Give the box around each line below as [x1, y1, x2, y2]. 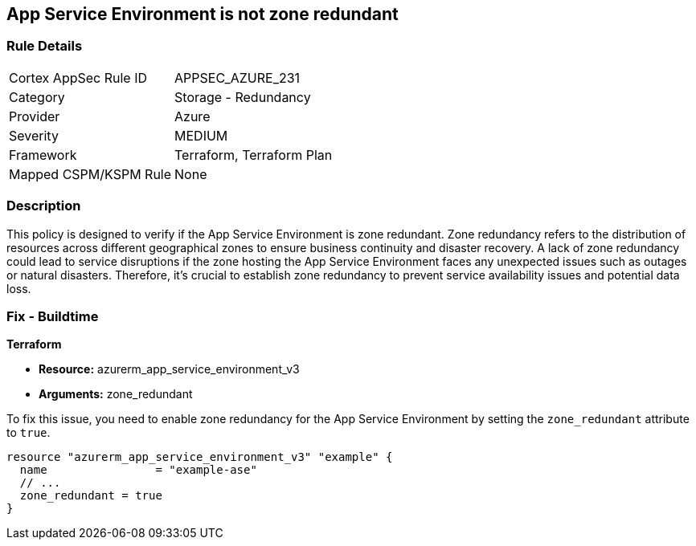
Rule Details [6, 38, 83, 55]
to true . [6, 426, 51, 440]
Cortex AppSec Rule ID [9, 69, 148, 86]
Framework [9, 146, 77, 163]
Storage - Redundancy [174, 88, 311, 105]
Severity [9, 127, 59, 144]
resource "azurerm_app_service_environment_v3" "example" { [6, 450, 393, 464]
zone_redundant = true [19, 489, 162, 503]
